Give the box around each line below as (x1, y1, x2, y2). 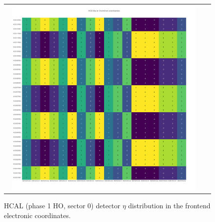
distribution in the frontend (128, 200, 211, 211)
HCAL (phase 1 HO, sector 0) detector (4, 200, 120, 211)
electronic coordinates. (4, 210, 71, 220)
